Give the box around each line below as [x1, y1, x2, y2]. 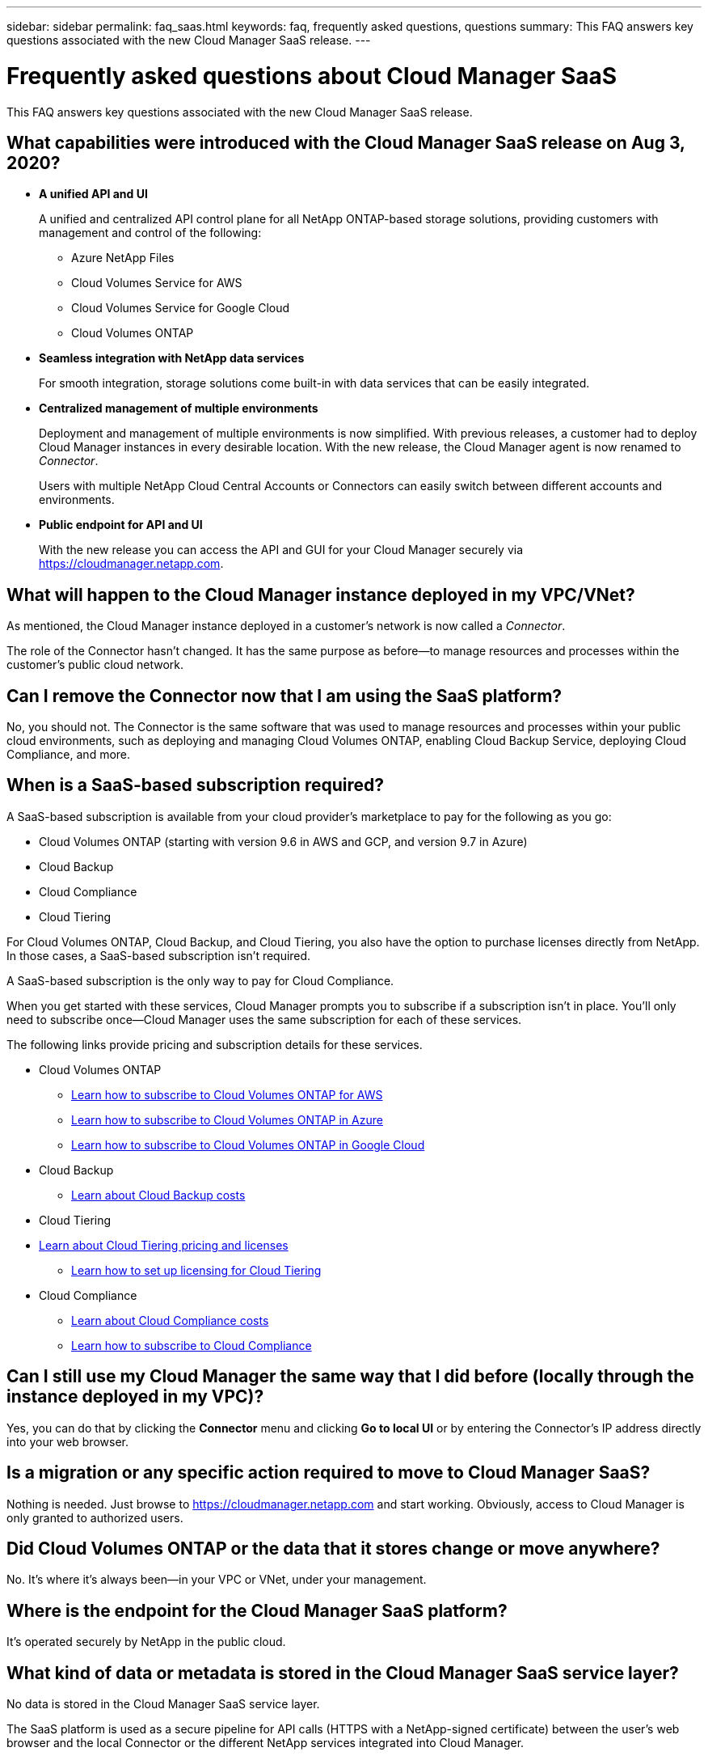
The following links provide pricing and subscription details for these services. [6, 1037, 423, 1051]
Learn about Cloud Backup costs [71, 1187, 246, 1202]
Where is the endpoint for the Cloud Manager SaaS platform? [6, 1600, 508, 1621]
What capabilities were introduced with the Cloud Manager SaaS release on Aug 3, [6, 132, 685, 153]
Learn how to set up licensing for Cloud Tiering [71, 1263, 322, 1277]
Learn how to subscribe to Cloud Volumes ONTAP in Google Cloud [71, 1137, 425, 1152]
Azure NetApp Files [71, 251, 175, 265]
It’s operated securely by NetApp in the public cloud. [6, 1635, 286, 1649]
